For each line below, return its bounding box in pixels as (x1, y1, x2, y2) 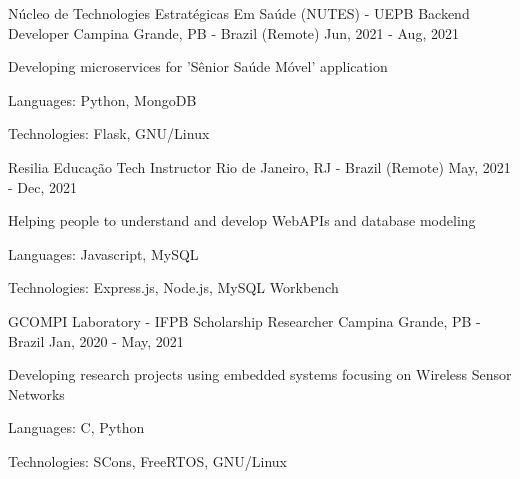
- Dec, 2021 (8, 176, 78, 197)
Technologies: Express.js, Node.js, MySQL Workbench (8, 277, 339, 298)
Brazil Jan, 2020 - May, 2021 (8, 330, 184, 351)
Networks (8, 383, 65, 404)
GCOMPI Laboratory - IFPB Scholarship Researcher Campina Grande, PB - (8, 310, 481, 331)
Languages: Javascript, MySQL (8, 243, 199, 264)
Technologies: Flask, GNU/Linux (8, 123, 210, 144)
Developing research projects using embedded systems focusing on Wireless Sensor (8, 364, 512, 385)
